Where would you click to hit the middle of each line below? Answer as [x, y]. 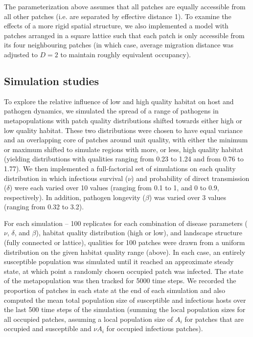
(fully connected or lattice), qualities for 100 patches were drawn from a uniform [125, 242]
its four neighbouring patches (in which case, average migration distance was [119, 45]
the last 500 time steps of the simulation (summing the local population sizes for [125, 309]
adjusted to [21, 54]
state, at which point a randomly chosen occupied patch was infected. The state [124, 271]
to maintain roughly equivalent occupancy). [126, 54]
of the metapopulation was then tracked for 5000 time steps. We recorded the [120, 281]
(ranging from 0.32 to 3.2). [44, 207]
